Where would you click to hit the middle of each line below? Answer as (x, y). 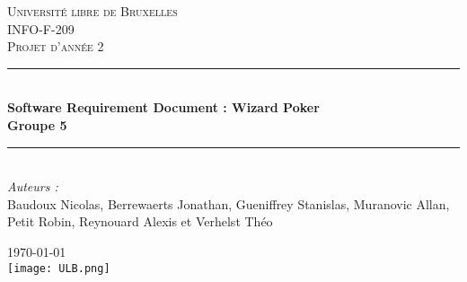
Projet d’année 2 (56, 46)
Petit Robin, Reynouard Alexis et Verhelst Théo (140, 221)
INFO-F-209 (41, 28)
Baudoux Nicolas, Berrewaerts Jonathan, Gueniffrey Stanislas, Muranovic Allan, (229, 203)
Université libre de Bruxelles (93, 11)
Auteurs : (33, 186)
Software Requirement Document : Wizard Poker (163, 107)
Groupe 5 (37, 124)
